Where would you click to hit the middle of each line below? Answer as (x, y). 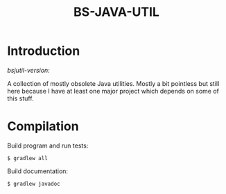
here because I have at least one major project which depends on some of (113, 91)
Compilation (43, 126)
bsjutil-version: (28, 70)
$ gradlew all (28, 158)
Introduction (44, 51)
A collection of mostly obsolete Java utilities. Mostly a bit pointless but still (113, 83)
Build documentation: (37, 171)
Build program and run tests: (48, 145)
